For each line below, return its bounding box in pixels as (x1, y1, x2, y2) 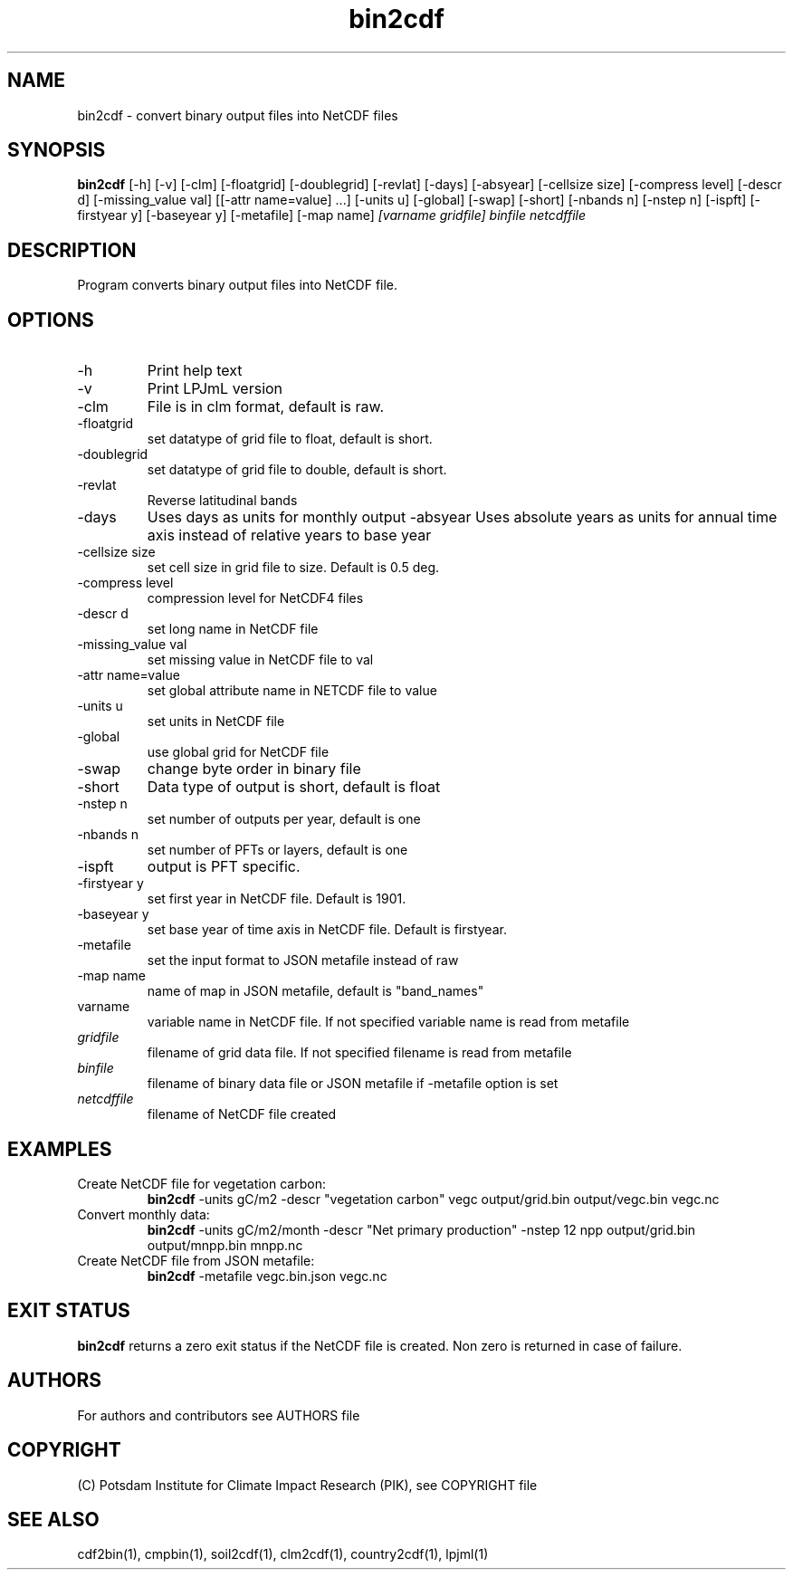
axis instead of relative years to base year (147, 526, 432, 545)
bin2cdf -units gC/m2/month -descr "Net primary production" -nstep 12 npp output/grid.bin (147, 1221, 696, 1238)
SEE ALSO (7, 1507, 100, 1531)
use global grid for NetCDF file (147, 744, 330, 760)
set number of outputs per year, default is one (147, 811, 421, 827)
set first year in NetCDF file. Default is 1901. (147, 891, 406, 907)
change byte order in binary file (147, 760, 361, 779)
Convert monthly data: (77, 1206, 210, 1222)
